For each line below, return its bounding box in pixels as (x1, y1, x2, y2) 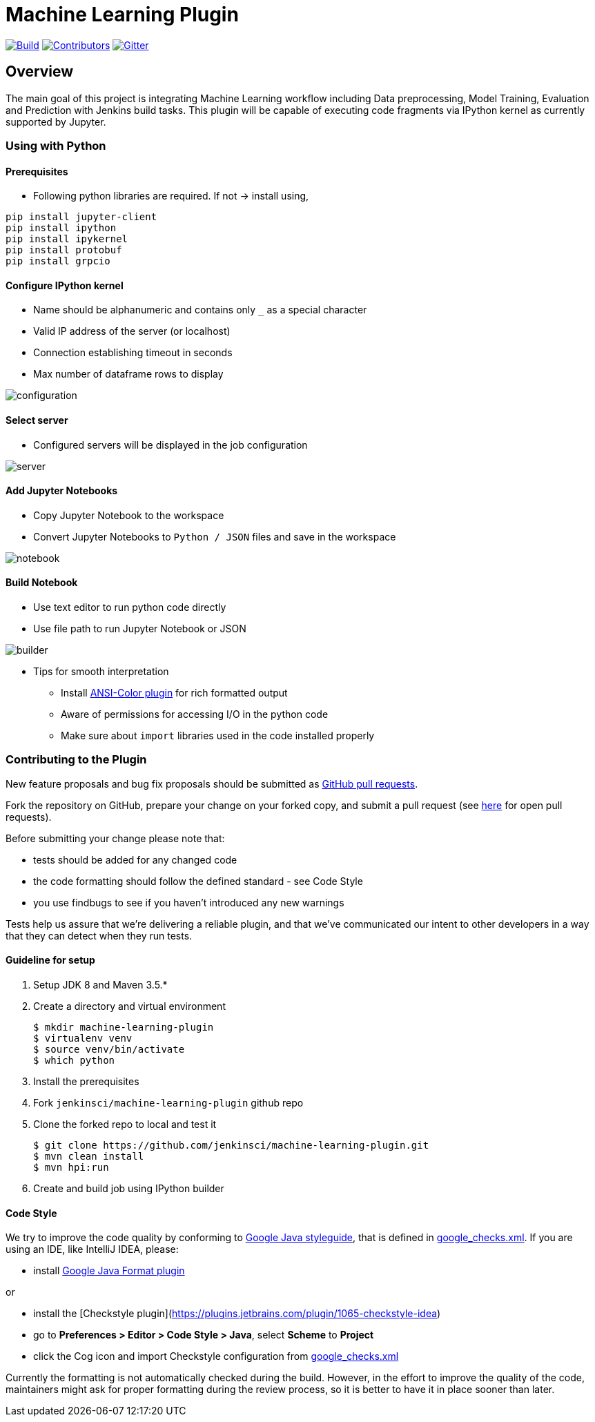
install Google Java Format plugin (33, 1265, 185, 1277)
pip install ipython (6, 222, 117, 234)
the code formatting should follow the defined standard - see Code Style (33, 875, 363, 887)
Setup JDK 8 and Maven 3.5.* (33, 979, 168, 991)
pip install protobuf (6, 244, 122, 256)
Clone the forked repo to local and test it (33, 1118, 217, 1131)
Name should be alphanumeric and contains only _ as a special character (33, 304, 367, 316)
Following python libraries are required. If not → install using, (33, 190, 309, 202)
